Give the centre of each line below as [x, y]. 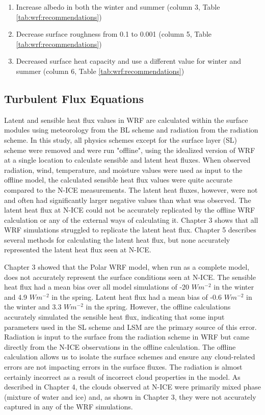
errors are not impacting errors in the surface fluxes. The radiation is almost [123, 367]
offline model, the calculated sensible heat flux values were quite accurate [118, 180]
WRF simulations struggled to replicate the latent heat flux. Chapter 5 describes [130, 230]
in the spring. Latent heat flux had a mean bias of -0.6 [137, 296]
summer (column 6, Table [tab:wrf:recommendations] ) [100, 71]
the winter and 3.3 [33, 307]
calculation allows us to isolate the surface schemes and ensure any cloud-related [130, 357]
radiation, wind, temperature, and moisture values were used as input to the [123, 170]
